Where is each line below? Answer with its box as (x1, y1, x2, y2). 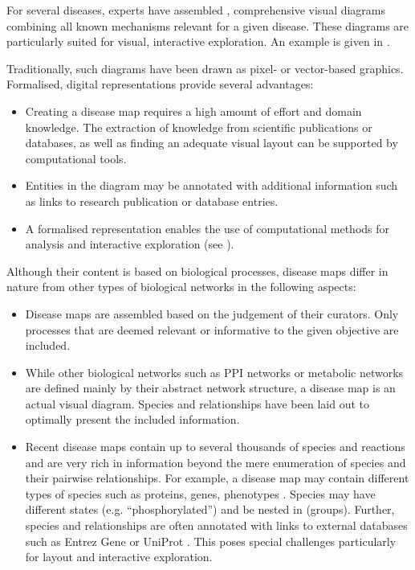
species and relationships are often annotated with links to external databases (25, 517, 408, 534)
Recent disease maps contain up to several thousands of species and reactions (25, 438, 405, 455)
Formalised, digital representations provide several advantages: (6, 76, 314, 92)
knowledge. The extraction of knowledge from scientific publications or (25, 118, 372, 135)
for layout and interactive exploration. (25, 548, 213, 565)
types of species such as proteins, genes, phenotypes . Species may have (25, 485, 376, 502)
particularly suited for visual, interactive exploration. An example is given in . (6, 33, 390, 50)
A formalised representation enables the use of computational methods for (25, 219, 390, 236)
